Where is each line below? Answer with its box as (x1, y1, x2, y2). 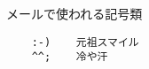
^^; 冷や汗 (31, 50, 108, 64)
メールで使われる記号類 (6, 4, 143, 22)
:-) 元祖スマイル (31, 35, 139, 49)
